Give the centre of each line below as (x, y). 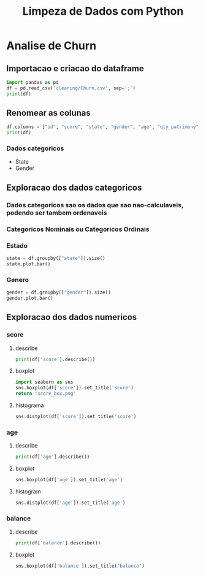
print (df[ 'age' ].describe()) (52, 457)
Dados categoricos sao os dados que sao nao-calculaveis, (95, 205)
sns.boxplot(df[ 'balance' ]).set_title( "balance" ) (80, 566)
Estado (17, 245)
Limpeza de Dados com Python (103, 11)
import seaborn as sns (44, 382)
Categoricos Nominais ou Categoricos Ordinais (78, 229)
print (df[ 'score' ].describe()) (55, 359)
